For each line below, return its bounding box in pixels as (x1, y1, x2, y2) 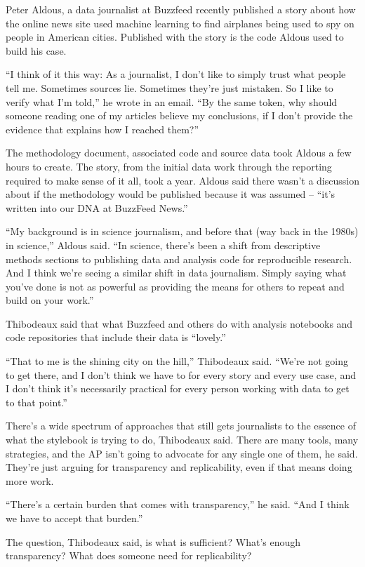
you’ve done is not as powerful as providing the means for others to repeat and (6, 279, 345, 293)
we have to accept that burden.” (6, 511, 143, 525)
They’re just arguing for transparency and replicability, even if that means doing (6, 460, 352, 474)
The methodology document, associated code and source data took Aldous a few (6, 145, 352, 160)
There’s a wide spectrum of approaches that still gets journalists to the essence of (6, 418, 356, 433)
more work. (6, 473, 54, 488)
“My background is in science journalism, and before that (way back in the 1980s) (6, 224, 359, 239)
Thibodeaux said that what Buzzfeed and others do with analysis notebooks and (6, 316, 353, 331)
